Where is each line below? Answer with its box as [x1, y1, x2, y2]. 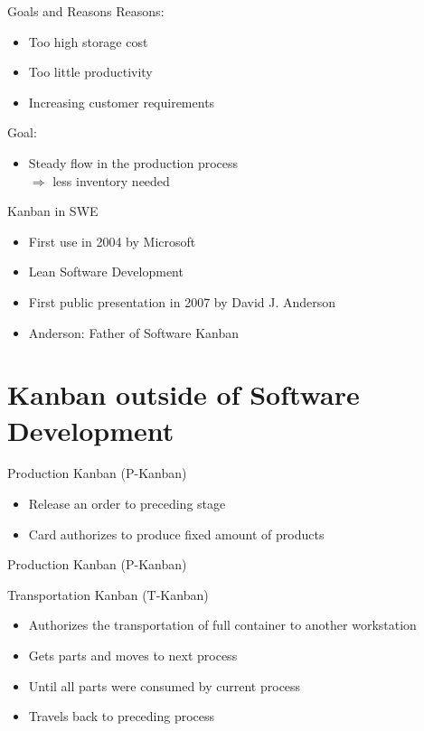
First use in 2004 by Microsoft [28, 231, 196, 250]
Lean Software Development [28, 262, 184, 281]
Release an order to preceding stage [28, 494, 226, 513]
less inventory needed [52, 171, 170, 190]
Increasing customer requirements [28, 92, 215, 111]
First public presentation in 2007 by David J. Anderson [28, 292, 336, 311]
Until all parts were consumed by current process [28, 676, 301, 695]
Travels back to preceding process [28, 707, 215, 726]
